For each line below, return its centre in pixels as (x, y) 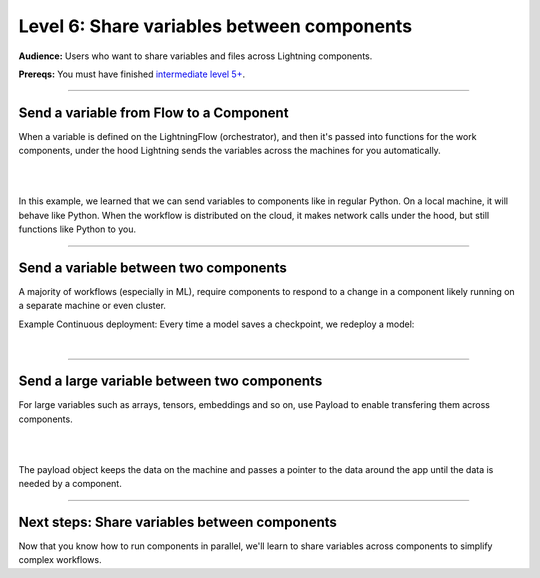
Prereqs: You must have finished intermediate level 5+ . (131, 74)
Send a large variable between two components (170, 381)
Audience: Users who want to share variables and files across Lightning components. (195, 56)
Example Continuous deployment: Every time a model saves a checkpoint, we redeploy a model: (216, 324)
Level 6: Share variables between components (215, 26)
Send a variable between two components (152, 268)
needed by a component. (70, 484)
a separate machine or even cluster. (92, 306)
